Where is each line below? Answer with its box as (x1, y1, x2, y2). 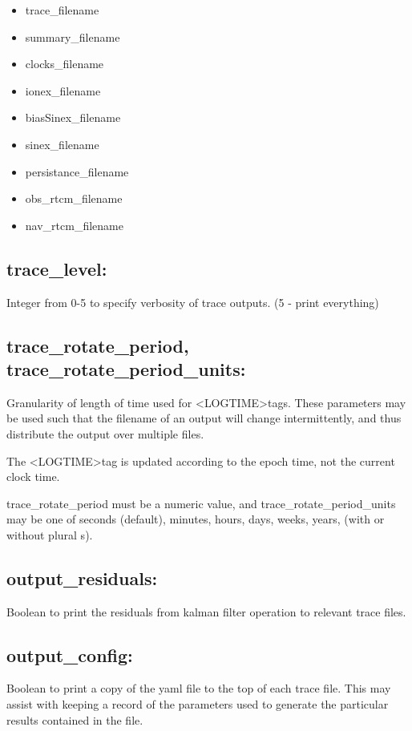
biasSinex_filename (25, 109, 121, 126)
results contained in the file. (6, 711, 143, 728)
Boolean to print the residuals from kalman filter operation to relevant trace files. (6, 603, 406, 620)
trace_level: (6, 256, 107, 281)
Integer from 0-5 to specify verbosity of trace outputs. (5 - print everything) (6, 293, 379, 310)
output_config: (6, 642, 133, 667)
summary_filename (25, 28, 120, 45)
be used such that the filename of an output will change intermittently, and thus (6, 410, 402, 426)
